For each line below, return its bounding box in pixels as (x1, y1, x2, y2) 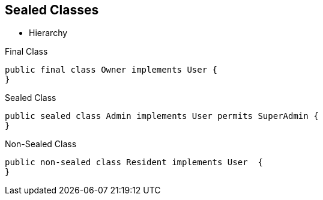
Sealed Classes (5, 2, 99, 17)
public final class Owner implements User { (5, 65, 218, 75)
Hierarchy (29, 28, 68, 38)
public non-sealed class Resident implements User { (5, 157, 263, 168)
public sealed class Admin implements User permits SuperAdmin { (5, 111, 319, 121)
